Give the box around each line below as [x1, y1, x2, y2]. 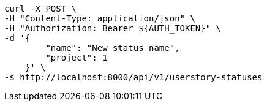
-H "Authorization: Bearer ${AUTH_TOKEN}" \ [4, 23, 222, 33]
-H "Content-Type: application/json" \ [4, 13, 195, 23]
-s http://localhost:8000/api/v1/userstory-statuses [4, 72, 263, 82]
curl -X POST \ [4, 4, 77, 13]
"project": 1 [45, 53, 108, 62]
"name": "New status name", [45, 43, 180, 53]
